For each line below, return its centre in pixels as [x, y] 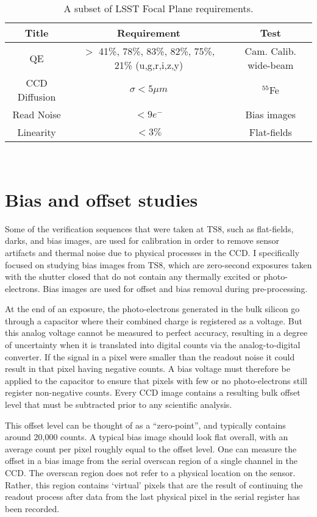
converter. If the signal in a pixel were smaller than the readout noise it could [150, 356]
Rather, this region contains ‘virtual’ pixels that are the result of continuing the [154, 484]
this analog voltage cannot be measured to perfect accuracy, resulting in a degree [156, 333]
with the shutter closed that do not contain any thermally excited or [133, 276]
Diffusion [37, 97]
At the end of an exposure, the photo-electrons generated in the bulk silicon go [152, 309]
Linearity [37, 132]
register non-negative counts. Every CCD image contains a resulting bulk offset [153, 392]
